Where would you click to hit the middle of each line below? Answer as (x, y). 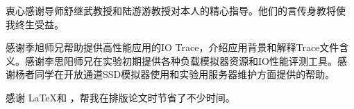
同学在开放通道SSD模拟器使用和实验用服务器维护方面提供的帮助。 (185, 74)
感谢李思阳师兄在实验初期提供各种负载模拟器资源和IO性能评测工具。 (181, 60)
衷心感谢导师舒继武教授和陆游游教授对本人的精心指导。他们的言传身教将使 (176, 10)
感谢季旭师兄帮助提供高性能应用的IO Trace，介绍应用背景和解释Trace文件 (172, 47)
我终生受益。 (35, 24)
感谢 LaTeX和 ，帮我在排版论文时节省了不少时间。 (120, 97)
